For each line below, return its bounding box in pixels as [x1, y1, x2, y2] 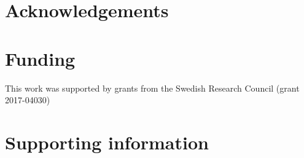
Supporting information [5, 129, 209, 154]
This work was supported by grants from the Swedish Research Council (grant [5, 81, 300, 94]
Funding [5, 45, 76, 71]
